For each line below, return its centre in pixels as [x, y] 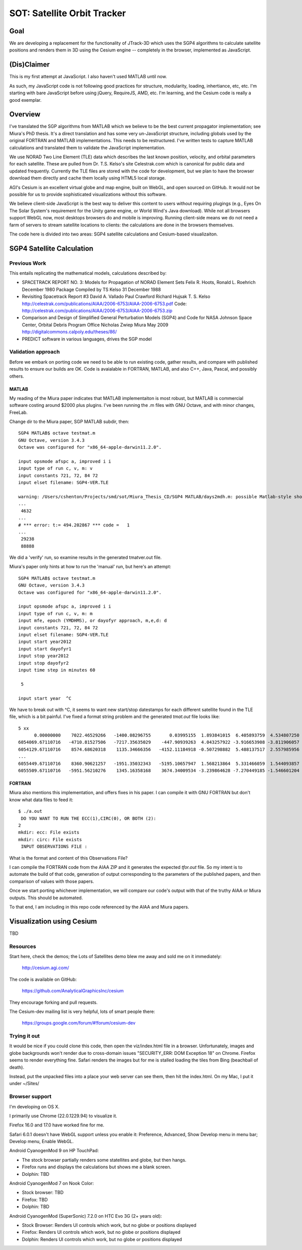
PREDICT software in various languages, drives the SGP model [87, 339]
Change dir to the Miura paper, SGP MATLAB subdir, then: [69, 422]
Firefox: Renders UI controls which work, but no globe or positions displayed [101, 1232]
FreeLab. [18, 412]
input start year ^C [45, 698]
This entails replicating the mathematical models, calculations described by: [88, 273]
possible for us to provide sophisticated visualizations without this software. [88, 194]
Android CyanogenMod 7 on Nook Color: [52, 1183]
